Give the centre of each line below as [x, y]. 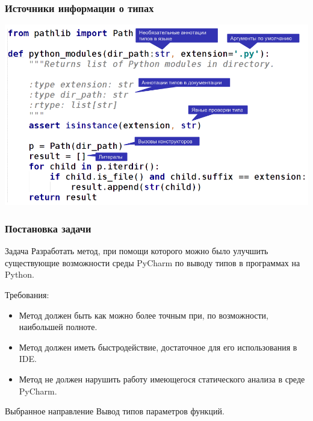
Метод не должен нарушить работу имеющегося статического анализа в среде [162, 379]
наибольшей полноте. [58, 327]
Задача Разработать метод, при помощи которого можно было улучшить [137, 251]
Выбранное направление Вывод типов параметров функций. [115, 411]
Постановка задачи [48, 228]
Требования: [27, 295]
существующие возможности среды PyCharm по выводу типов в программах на [153, 262]
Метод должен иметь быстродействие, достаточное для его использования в [158, 347]
